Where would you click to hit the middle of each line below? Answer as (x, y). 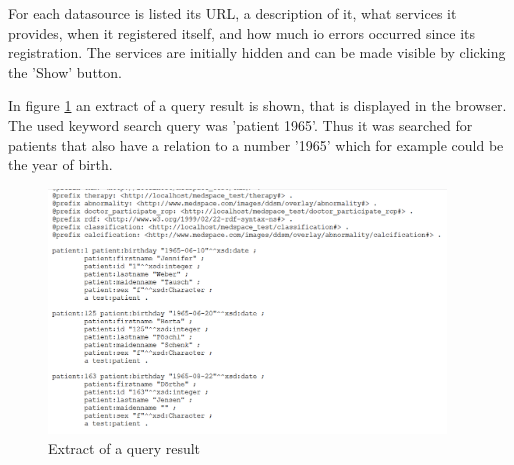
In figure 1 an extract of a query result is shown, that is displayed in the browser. (257, 105)
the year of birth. (60, 164)
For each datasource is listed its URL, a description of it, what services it (232, 13)
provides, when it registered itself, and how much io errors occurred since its (242, 32)
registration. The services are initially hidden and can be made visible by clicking (257, 52)
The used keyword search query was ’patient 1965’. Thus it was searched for (240, 124)
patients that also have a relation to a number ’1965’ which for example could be (256, 144)
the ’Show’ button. (65, 71)
